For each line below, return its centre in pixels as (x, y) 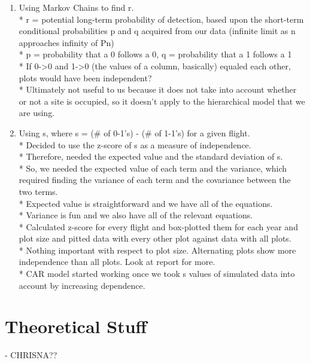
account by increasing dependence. (82, 285)
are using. (37, 113)
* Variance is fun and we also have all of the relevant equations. (136, 215)
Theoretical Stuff (76, 326)
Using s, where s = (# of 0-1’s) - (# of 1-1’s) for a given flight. (134, 132)
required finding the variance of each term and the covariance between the (155, 180)
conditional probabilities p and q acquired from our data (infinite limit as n (157, 31)
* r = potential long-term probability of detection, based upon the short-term (161, 19)
